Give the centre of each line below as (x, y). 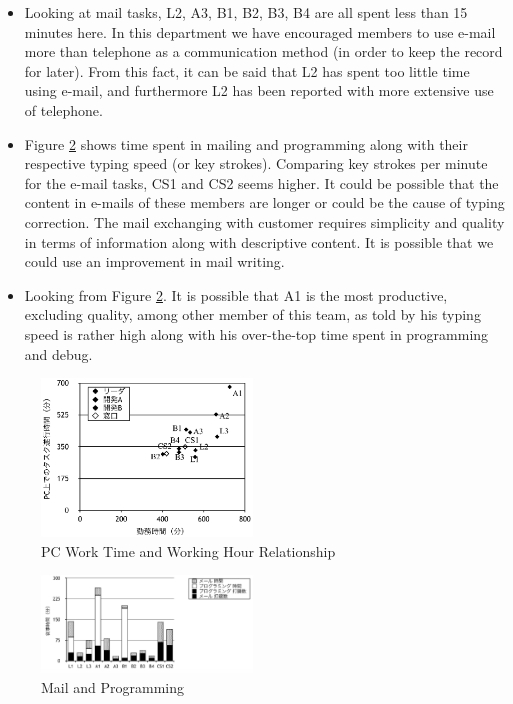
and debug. (58, 353)
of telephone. (63, 109)
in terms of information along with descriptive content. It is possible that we (259, 241)
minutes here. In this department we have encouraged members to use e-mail (260, 31)
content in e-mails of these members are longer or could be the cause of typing (264, 202)
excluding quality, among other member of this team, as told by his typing (252, 314)
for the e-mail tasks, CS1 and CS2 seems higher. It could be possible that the (261, 182)
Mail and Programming (113, 687)
